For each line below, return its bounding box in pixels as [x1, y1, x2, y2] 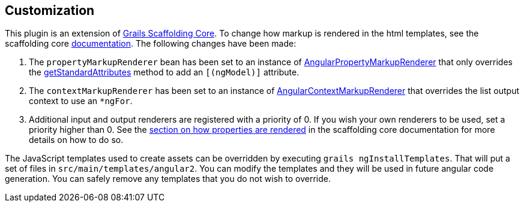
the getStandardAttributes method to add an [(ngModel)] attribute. [29, 67, 300, 78]
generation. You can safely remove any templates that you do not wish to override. [5, 173, 331, 184]
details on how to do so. [29, 135, 124, 145]
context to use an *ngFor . [29, 96, 133, 106]
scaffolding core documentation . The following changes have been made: [5, 38, 297, 49]
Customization [5, 3, 95, 18]
